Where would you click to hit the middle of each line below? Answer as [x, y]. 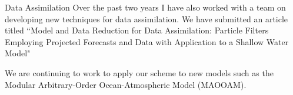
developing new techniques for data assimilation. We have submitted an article [146, 18]
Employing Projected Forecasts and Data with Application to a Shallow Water [147, 41]
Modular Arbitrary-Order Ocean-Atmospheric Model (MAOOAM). [126, 84]
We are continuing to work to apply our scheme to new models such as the [139, 72]
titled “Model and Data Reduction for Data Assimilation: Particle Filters [137, 30]
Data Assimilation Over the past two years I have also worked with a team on [145, 7]
